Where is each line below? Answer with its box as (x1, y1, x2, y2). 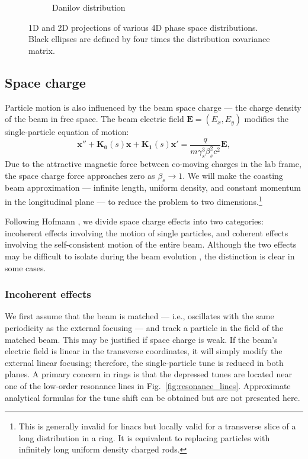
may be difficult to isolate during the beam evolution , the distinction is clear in (5, 249, 295, 262)
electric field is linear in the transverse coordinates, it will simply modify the (5, 345, 283, 357)
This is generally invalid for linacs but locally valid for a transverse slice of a (18, 420, 296, 432)
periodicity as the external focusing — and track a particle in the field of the (5, 321, 284, 333)
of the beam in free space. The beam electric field (5, 113, 184, 125)
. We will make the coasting (182, 169, 283, 181)
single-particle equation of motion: (5, 126, 129, 138)
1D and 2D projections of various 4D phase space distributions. (28, 21, 258, 33)
